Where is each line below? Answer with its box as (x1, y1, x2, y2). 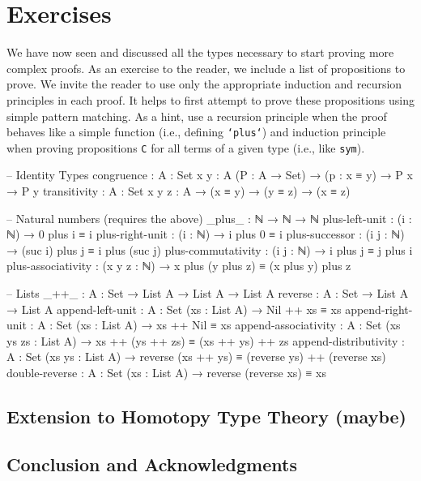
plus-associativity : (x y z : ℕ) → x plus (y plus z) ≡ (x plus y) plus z (6, 257, 351, 274)
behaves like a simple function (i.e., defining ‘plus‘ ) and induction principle (6, 123, 386, 140)
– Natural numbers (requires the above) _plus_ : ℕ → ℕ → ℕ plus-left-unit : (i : (6, 209, 412, 226)
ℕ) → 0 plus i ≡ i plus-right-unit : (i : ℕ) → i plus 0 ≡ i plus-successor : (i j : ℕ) (6, 225, 405, 243)
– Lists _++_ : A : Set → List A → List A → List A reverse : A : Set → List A (6, 284, 409, 301)
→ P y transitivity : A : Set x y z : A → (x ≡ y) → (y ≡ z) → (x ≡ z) (6, 183, 351, 199)
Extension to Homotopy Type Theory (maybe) (6, 403, 406, 428)
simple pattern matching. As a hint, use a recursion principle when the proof (6, 107, 387, 124)
